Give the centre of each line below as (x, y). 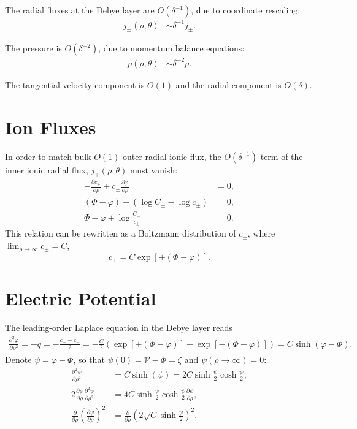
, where (261, 233)
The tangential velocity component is (75, 84)
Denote (18, 359)
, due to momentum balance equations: (171, 48)
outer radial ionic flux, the (172, 156)
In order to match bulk (48, 156)
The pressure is (33, 48)
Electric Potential (81, 298)
